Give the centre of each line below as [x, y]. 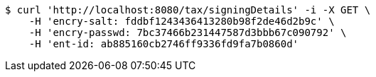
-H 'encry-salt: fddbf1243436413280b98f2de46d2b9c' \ [182, 21]
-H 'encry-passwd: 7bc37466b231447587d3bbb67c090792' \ [188, 32]
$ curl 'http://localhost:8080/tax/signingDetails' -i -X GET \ [188, 10]
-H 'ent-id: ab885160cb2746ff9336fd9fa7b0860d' [164, 44]
